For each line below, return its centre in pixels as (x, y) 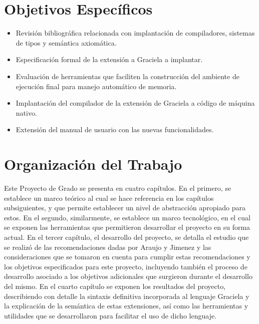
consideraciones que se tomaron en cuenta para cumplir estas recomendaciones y (127, 257)
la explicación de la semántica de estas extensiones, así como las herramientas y (126, 306)
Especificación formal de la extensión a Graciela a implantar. (109, 59)
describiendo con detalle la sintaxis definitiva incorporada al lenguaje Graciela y (127, 296)
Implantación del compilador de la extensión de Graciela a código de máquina (135, 103)
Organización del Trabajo (93, 164)
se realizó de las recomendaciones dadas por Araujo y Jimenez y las (108, 247)
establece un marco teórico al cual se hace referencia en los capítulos (109, 198)
